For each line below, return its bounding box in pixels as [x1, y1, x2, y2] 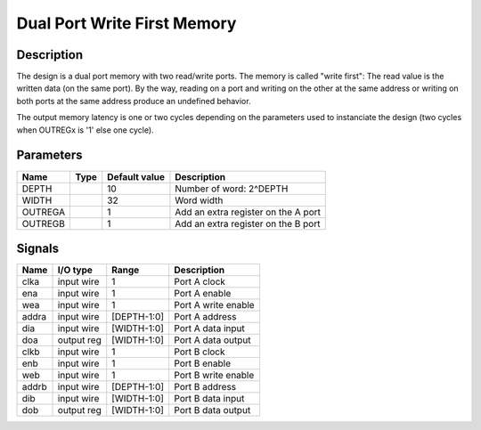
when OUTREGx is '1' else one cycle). [16, 125, 155, 135]
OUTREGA [21, 206, 66, 218]
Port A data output [174, 334, 251, 346]
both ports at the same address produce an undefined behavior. [16, 95, 251, 106]
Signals [16, 240, 60, 256]
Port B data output [174, 404, 251, 417]
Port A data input [174, 322, 245, 335]
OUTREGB [21, 217, 66, 230]
